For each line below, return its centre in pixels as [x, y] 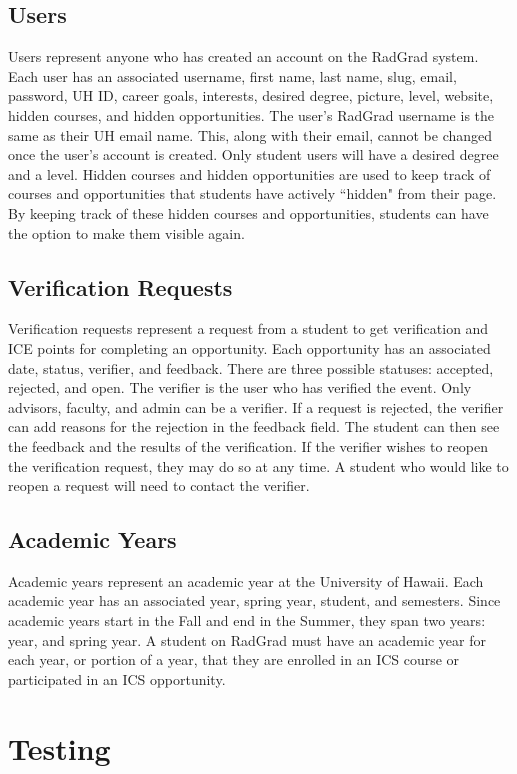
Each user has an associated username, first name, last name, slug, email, [232, 75]
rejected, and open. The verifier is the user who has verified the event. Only [240, 387]
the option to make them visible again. [126, 232]
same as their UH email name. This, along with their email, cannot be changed [250, 134]
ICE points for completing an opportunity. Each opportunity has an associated [249, 347]
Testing [59, 747]
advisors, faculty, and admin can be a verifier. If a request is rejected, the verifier [256, 406]
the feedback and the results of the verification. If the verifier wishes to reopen [248, 445]
